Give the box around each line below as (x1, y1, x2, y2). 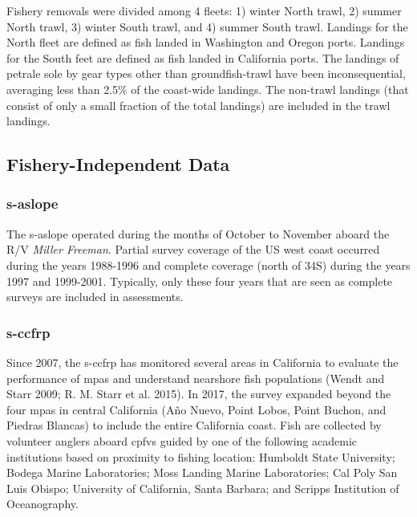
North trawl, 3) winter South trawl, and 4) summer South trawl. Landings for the (6, 18, 408, 35)
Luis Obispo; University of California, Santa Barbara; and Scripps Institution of (6, 479, 399, 496)
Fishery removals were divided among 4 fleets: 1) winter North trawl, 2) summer (6, 2, 402, 18)
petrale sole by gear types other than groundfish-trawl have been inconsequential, (6, 65, 406, 82)
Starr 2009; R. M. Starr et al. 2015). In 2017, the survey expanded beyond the (6, 385, 391, 402)
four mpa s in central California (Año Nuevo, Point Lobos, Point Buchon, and (6, 401, 387, 417)
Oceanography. (6, 495, 79, 512)
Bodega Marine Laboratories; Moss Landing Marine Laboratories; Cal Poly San (6, 464, 398, 481)
